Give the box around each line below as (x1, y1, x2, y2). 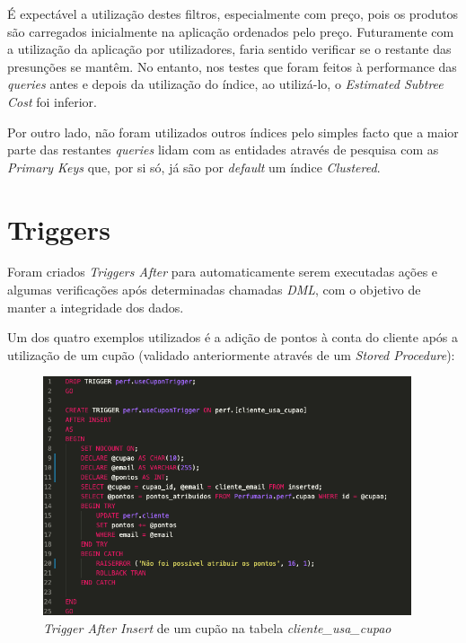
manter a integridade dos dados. (7, 297, 184, 316)
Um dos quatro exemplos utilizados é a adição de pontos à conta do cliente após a (7, 328, 459, 347)
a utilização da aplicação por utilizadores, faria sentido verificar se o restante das (7, 40, 452, 58)
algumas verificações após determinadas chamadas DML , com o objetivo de (7, 280, 421, 299)
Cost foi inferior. (7, 92, 97, 110)
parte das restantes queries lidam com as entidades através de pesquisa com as (7, 140, 439, 159)
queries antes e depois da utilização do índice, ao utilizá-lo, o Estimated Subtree (7, 75, 444, 93)
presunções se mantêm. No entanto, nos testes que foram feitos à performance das (7, 57, 457, 75)
